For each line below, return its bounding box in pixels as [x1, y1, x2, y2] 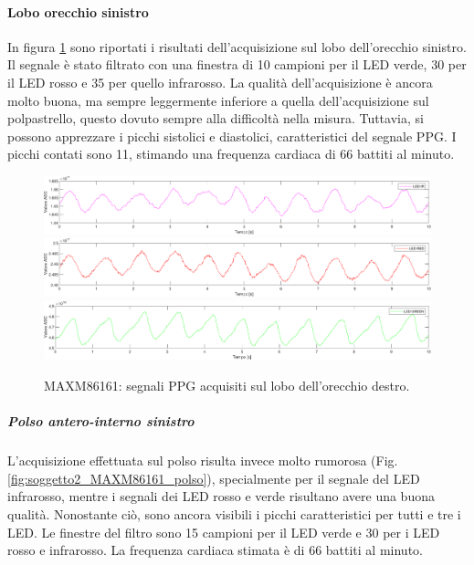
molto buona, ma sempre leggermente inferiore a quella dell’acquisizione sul [7, 90, 429, 110]
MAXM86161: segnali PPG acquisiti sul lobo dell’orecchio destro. [44, 376, 410, 395]
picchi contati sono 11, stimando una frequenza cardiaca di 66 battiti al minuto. [7, 144, 455, 163]
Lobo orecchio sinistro [7, 2, 149, 21]
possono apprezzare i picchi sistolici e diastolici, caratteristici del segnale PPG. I [7, 126, 457, 145]
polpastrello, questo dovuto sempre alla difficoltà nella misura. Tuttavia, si [7, 109, 424, 128]
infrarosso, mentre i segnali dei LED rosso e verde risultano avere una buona [7, 487, 435, 506]
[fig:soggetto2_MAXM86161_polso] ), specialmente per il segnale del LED [7, 468, 420, 487]
